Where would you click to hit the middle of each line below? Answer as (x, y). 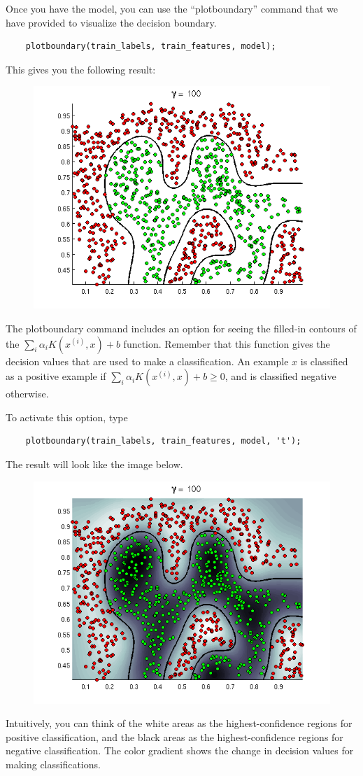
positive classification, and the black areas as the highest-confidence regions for (175, 736)
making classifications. (53, 764)
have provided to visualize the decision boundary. (111, 22)
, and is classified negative (280, 376)
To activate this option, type (67, 417)
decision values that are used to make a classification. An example (147, 361)
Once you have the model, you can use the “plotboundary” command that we (172, 8)
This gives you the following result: (81, 69)
